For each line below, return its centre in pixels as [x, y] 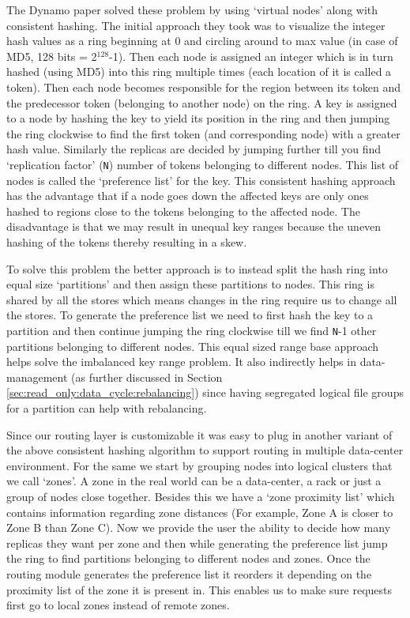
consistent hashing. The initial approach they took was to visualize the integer [196, 25]
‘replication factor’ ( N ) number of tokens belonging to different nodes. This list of [203, 164]
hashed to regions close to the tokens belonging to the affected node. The [183, 211]
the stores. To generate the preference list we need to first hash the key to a [190, 315]
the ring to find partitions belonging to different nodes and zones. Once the [188, 558]
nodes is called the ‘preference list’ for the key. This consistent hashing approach [201, 180]
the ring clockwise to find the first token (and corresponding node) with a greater [203, 133]
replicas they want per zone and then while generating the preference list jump [197, 543]
